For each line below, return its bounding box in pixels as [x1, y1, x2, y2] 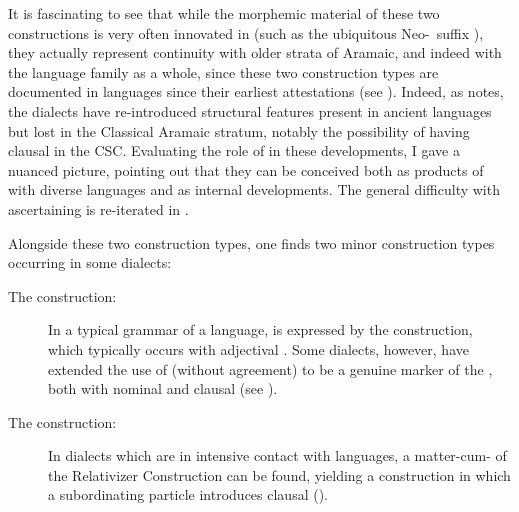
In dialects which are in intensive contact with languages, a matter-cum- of [48, 445, 507, 466]
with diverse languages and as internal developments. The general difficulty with [8, 179, 500, 200]
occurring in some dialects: [8, 252, 172, 273]
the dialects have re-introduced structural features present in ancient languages [8, 100, 492, 121]
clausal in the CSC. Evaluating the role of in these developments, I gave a [8, 140, 460, 161]
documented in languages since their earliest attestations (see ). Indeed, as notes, [8, 81, 504, 102]
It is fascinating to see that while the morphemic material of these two [8, 3, 440, 23]
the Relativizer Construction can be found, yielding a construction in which [48, 464, 511, 485]
